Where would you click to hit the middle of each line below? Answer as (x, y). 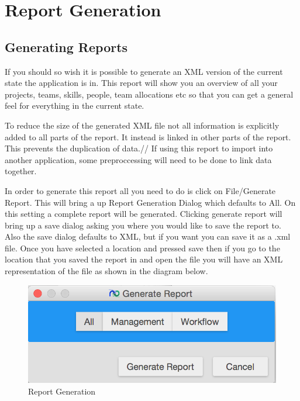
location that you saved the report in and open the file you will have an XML (144, 259)
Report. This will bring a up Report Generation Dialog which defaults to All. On (150, 202)
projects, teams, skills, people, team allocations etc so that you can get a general (149, 94)
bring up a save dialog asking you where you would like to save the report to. (143, 225)
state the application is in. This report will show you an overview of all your (141, 83)
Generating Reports (66, 46)
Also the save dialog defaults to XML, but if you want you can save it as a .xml (148, 236)
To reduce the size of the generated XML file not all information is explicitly (142, 125)
